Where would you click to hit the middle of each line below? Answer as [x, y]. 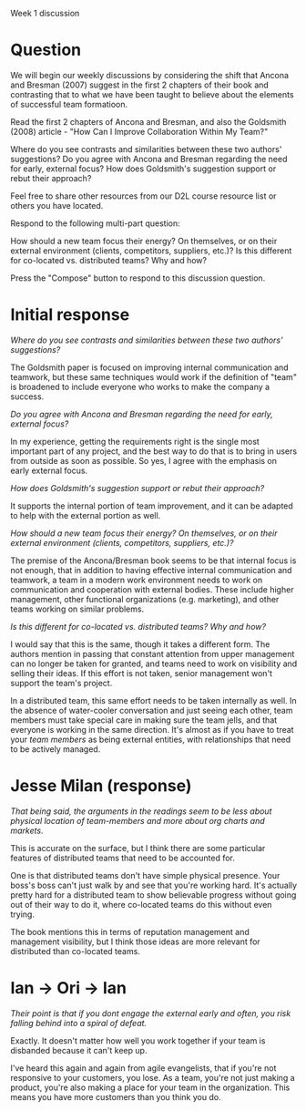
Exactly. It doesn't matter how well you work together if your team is [138, 1040]
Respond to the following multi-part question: [95, 223]
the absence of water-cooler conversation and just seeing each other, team [152, 710]
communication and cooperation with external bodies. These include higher [152, 589]
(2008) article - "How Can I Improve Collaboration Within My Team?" [139, 131]
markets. [27, 830]
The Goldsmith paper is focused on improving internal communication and [150, 367]
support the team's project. [61, 683]
